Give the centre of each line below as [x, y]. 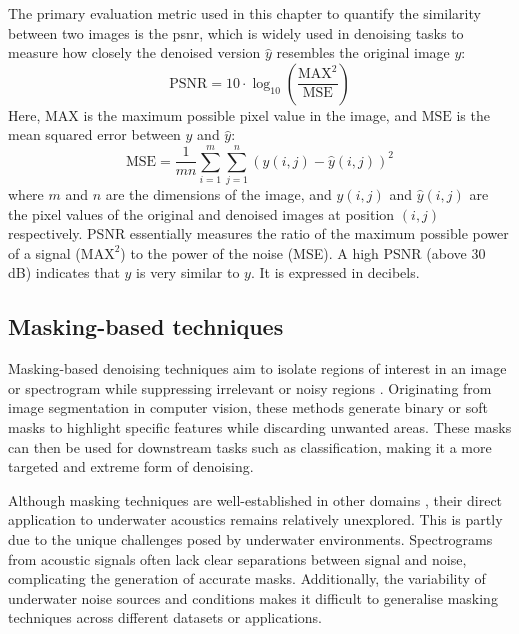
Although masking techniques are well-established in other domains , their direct [255, 499]
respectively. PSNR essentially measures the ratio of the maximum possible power [258, 233]
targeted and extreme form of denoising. [131, 466]
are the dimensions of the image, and [218, 194]
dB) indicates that [64, 272]
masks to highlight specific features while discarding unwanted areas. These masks [260, 427]
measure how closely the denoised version [134, 52]
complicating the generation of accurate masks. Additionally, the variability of [247, 578]
